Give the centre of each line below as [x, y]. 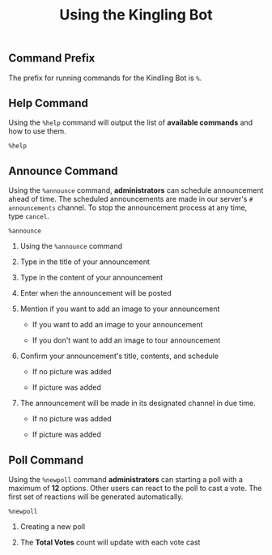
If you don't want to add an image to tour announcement [126, 340]
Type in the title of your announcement [85, 262]
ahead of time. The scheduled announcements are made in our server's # [131, 199]
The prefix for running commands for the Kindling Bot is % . [105, 78]
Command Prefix [52, 58]
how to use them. [37, 131]
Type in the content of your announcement [91, 278]
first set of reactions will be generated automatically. [96, 497]
